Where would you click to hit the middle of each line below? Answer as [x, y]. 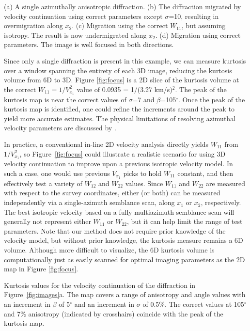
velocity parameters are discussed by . [60, 128]
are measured [226, 183]
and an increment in [104, 304]
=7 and [143, 99]
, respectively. [221, 202]
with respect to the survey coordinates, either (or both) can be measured [112, 193]
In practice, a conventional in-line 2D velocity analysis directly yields [106, 144]
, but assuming [203, 25]
